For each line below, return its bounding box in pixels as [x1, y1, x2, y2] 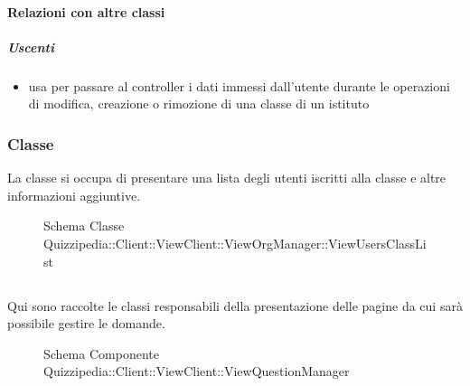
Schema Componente [43, 344, 159, 362]
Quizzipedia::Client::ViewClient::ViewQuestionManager [43, 362, 350, 381]
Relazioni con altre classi [7, 2, 165, 21]
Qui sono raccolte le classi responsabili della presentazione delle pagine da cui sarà [7, 296, 463, 315]
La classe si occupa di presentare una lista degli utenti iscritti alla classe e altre [7, 168, 446, 187]
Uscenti [7, 37, 54, 56]
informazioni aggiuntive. [7, 185, 141, 204]
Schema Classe [43, 216, 125, 235]
